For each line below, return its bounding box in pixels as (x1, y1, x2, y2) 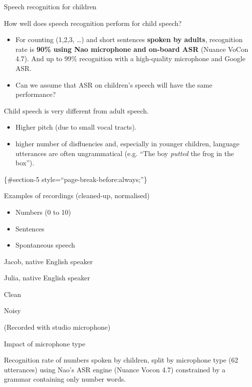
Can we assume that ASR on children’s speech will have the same (15, 79, 212, 90)
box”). (15, 158, 34, 168)
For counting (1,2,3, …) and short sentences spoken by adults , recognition (15, 34, 243, 45)
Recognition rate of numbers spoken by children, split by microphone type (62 (4, 355, 238, 365)
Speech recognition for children (4, 1, 97, 11)
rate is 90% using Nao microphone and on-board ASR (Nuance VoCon (15, 44, 249, 54)
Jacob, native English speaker (4, 256, 93, 266)
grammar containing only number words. (4, 374, 126, 384)
